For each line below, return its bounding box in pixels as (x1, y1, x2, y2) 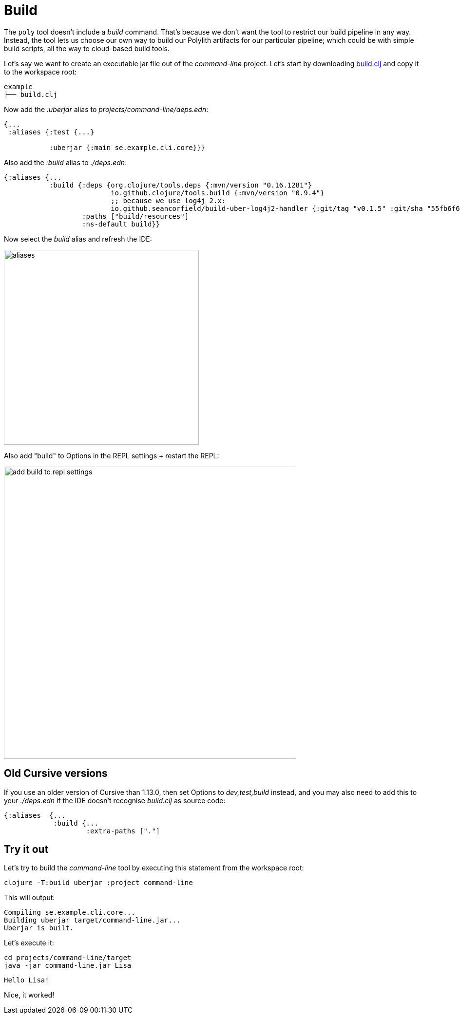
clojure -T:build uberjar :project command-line (4, 879, 193, 887)
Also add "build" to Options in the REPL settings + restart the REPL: (4, 451, 219, 460)
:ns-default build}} (82, 220, 160, 228)
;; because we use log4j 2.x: (111, 196, 226, 205)
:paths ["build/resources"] (82, 212, 189, 220)
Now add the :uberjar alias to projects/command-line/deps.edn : (4, 105, 209, 113)
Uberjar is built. (4, 924, 74, 932)
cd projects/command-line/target (4, 954, 132, 962)
